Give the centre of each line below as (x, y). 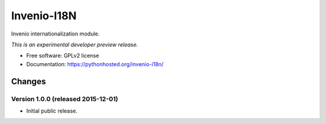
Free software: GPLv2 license (63, 56)
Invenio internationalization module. (56, 34)
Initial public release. (52, 111)
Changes (29, 81)
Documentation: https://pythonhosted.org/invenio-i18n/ (95, 64)
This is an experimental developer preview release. (75, 45)
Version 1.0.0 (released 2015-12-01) (65, 99)
